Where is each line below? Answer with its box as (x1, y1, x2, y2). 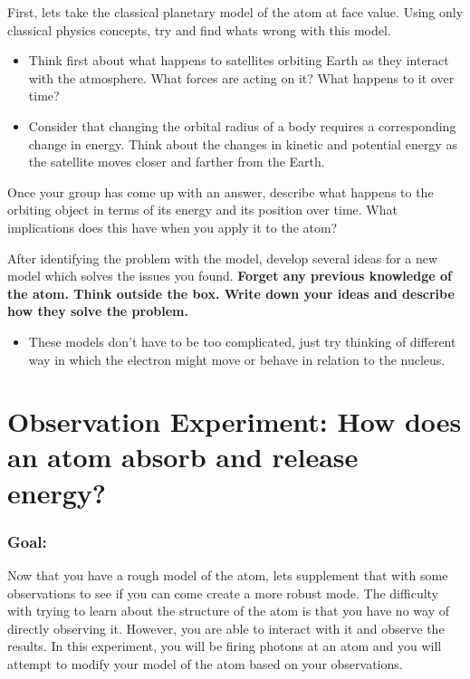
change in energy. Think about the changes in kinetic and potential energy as (28, 134, 457, 153)
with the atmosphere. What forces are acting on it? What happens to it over (28, 68, 455, 87)
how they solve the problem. (7, 301, 188, 320)
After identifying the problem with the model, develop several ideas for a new (7, 248, 438, 267)
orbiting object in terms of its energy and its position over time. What (7, 200, 398, 219)
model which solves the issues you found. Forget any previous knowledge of (7, 266, 452, 285)
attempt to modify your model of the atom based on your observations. (7, 655, 403, 674)
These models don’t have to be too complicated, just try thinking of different (28, 331, 456, 350)
